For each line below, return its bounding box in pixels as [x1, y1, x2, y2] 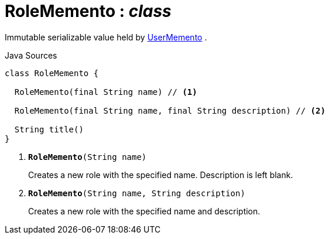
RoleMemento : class [5, 1, 172, 21]
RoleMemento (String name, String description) [28, 188, 245, 198]
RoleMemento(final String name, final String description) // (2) [14, 105, 325, 115]
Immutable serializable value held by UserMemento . [5, 32, 207, 42]
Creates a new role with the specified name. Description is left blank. [28, 169, 293, 180]
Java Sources [5, 50, 57, 60]
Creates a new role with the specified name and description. [28, 206, 261, 216]
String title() [14, 124, 84, 134]
